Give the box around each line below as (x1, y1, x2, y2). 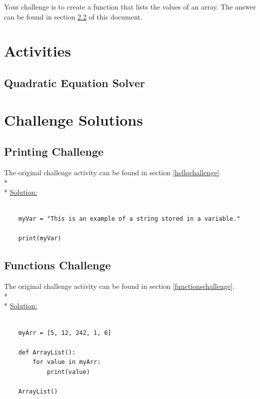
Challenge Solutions (4, 109, 143, 130)
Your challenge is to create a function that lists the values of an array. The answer (4, 2, 256, 12)
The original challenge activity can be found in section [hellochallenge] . (4, 167, 221, 177)
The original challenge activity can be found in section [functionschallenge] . (4, 281, 234, 291)
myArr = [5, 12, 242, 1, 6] (18, 329, 111, 336)
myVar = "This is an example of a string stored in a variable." (18, 215, 240, 223)
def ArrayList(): (18, 348, 76, 356)
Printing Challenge (4, 144, 104, 159)
